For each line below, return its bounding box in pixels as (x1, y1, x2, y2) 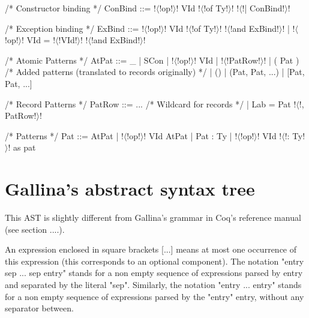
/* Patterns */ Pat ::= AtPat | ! (5, 129, 124, 142)
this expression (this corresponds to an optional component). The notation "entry (5, 254, 304, 267)
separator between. (5, 302, 74, 314)
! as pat (8, 141, 36, 154)
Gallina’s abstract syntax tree (5, 176, 255, 201)
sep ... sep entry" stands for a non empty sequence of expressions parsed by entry (5, 266, 303, 279)
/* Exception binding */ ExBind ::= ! (5, 22, 145, 34)
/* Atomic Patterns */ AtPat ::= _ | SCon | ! (5, 53, 174, 66)
